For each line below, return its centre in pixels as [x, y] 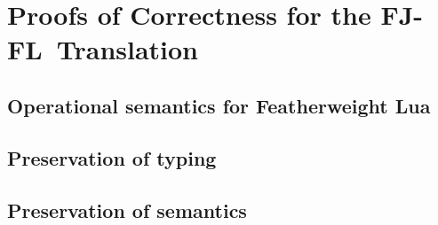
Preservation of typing [112, 157]
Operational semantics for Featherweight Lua [219, 105]
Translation [127, 49]
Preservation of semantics [127, 209]
